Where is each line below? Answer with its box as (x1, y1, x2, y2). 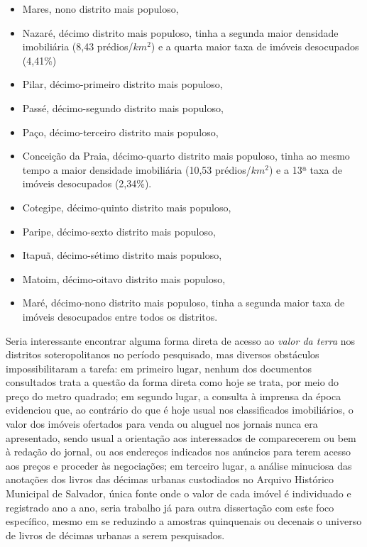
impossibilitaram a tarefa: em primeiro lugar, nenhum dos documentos (6, 360, 312, 375)
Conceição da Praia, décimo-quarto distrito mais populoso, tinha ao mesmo (22, 148, 350, 163)
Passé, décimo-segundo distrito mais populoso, (22, 100, 224, 115)
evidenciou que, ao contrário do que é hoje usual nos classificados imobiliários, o (6, 402, 354, 417)
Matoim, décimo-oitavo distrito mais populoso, (22, 271, 226, 286)
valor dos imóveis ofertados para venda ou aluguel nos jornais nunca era (6, 416, 318, 431)
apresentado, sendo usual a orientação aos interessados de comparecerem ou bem (6, 430, 356, 445)
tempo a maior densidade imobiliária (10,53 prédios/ (22, 162, 251, 177)
